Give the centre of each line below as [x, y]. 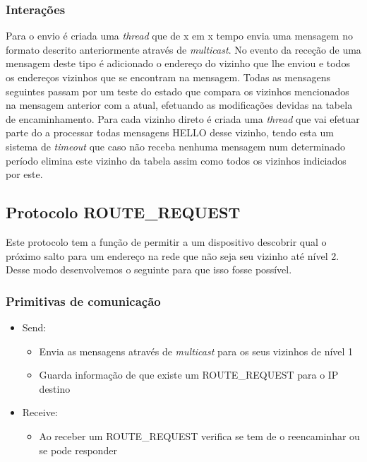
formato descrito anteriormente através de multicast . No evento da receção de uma [183, 49]
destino [55, 388]
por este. [24, 174]
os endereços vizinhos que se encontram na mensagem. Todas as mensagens [168, 77]
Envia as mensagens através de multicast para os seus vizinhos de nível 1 [196, 351]
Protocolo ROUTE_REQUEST [123, 212]
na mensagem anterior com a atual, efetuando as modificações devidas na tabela [179, 105]
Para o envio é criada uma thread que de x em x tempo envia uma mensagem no [179, 36]
